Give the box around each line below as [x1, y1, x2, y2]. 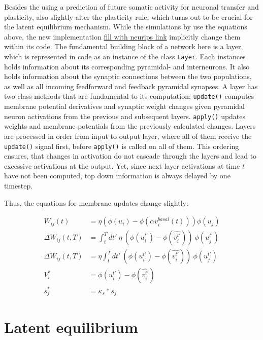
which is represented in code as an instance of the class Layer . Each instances [4, 51, 246, 61]
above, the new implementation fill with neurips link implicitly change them [4, 31, 241, 42]
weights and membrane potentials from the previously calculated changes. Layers [4, 121, 256, 131]
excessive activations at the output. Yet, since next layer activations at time [4, 160, 240, 171]
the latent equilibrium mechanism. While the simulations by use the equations [4, 21, 247, 32]
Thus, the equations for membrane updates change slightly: [4, 197, 188, 208]
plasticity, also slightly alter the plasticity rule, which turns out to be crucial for [4, 11, 253, 22]
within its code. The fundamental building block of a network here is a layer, [4, 41, 243, 52]
